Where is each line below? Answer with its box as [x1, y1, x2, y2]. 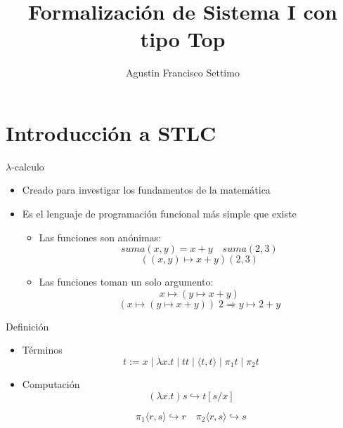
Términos [22, 342, 63, 357]
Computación [22, 377, 80, 391]
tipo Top [140, 25, 226, 53]
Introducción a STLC [6, 118, 216, 147]
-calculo [11, 159, 44, 173]
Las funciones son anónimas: [39, 229, 162, 244]
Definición [6, 319, 49, 333]
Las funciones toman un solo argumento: [39, 274, 214, 289]
